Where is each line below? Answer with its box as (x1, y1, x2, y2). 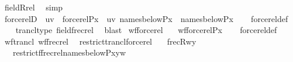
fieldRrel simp (4, 1, 63, 13)
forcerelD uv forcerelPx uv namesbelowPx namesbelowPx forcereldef (4, 12, 288, 24)
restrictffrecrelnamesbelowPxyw (12, 46, 126, 59)
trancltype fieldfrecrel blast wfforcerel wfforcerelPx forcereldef (15, 24, 277, 36)
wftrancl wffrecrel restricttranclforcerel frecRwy (4, 35, 197, 47)
